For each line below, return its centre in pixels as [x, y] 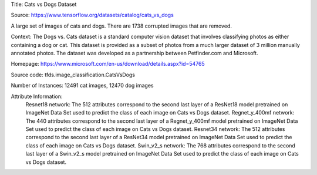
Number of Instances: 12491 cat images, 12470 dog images [82, 86]
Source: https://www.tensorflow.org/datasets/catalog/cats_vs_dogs [92, 15]
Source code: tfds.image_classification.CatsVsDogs [73, 75]
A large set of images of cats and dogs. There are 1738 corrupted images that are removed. [121, 26]
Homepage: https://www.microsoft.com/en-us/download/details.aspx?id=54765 [108, 64]
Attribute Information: [37, 96]
